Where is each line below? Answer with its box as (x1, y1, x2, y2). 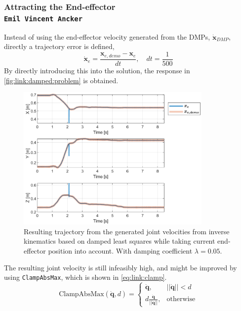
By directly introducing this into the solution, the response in (4, 65, 190, 75)
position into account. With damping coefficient (48, 246, 193, 256)
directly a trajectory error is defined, (4, 41, 115, 52)
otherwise (166, 296, 196, 303)
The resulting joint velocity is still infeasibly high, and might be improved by (4, 262, 237, 272)
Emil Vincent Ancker (4, 14, 83, 23)
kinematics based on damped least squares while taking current (24, 236, 215, 246)
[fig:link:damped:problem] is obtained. (4, 75, 119, 85)
